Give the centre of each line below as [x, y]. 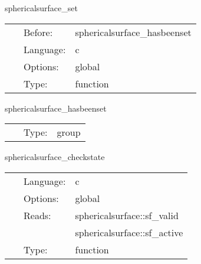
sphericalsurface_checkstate [55, 157]
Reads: [37, 215]
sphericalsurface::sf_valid [127, 215]
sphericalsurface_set [41, 8]
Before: [38, 32]
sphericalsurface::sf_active [129, 232]
